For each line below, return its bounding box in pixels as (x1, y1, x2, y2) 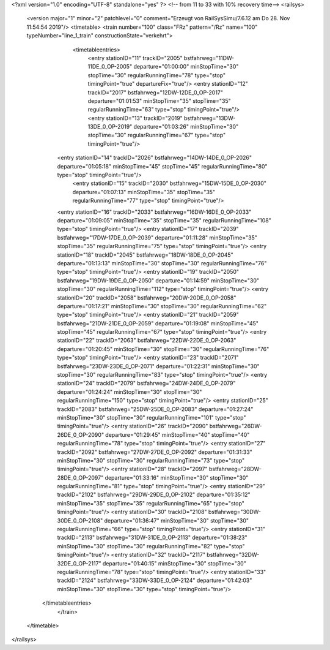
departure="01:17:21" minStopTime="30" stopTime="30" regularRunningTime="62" (57, 302, 267, 309)
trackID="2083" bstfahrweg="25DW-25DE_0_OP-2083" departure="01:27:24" (57, 405, 254, 413)
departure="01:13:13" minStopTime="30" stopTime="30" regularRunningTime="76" (57, 259, 267, 266)
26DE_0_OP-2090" (57, 431, 104, 438)
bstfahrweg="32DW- (207, 551, 260, 559)
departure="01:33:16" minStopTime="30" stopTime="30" (105, 474, 249, 481)
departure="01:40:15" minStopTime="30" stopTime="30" (102, 559, 247, 567)
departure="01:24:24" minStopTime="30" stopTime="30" (57, 388, 202, 395)
